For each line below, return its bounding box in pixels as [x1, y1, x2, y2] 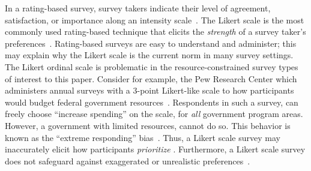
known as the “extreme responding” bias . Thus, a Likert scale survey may [5, 131, 280, 143]
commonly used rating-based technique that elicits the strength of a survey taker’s [5, 25, 306, 38]
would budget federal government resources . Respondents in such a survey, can [5, 95, 298, 108]
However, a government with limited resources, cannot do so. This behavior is [5, 119, 291, 131]
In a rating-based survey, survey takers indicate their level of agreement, [5, 2, 271, 14]
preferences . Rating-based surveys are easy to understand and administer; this [5, 37, 297, 49]
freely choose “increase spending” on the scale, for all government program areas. [5, 107, 303, 120]
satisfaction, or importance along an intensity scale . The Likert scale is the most [5, 13, 304, 26]
